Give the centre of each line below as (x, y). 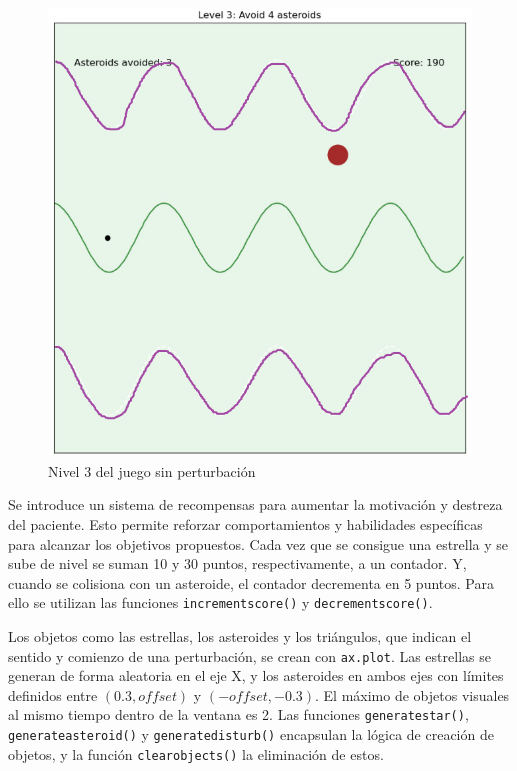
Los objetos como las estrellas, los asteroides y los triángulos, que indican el (240, 635)
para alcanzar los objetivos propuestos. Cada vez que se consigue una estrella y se (258, 543)
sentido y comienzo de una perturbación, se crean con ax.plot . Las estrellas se (249, 655)
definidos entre (53, 694)
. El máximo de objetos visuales (412, 694)
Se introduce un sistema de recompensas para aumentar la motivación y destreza (255, 504)
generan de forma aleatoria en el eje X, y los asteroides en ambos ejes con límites (256, 675)
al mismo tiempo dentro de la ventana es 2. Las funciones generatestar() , (238, 714)
